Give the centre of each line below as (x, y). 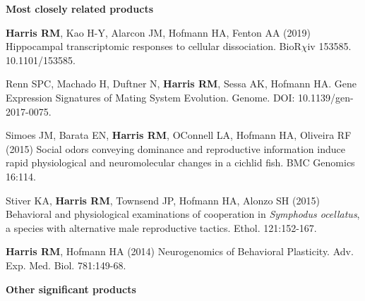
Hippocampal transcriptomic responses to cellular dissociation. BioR (154, 46)
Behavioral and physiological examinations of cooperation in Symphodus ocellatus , (183, 214)
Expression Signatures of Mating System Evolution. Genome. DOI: (150, 97)
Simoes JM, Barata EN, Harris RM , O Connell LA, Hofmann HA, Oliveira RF (179, 135)
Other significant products (71, 289)
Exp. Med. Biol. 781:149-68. (66, 265)
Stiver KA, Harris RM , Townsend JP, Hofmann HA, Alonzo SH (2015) (163, 200)
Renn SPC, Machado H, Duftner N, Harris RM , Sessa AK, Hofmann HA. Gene (181, 84)
